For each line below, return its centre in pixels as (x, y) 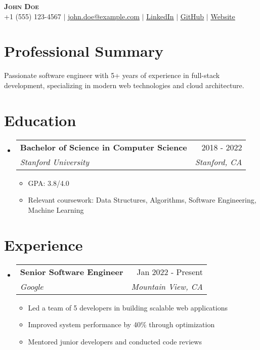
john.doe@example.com (104, 16)
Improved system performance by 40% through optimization (121, 324)
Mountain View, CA (167, 286)
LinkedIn (160, 16)
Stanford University (55, 162)
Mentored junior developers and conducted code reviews (115, 341)
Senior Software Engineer (72, 271)
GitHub (192, 16)
